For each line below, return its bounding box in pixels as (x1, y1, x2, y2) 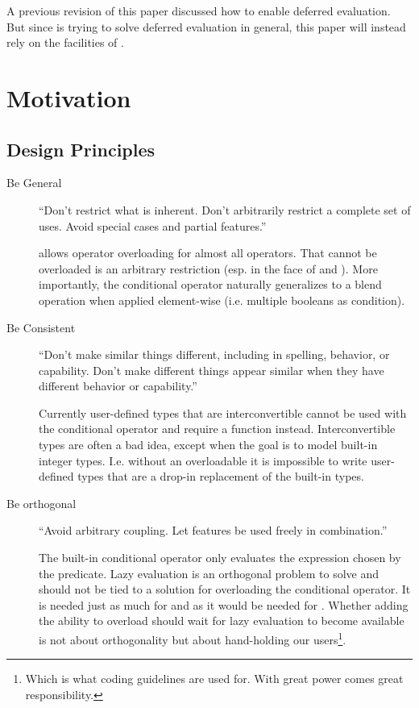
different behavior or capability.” (39, 377, 197, 394)
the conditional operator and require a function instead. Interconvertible (39, 420, 396, 437)
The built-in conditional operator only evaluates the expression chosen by (39, 549, 401, 566)
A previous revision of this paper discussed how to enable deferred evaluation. (6, 2, 391, 19)
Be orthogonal (6, 494, 77, 511)
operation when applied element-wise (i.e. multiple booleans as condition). (39, 291, 405, 308)
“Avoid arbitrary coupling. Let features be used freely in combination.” (39, 522, 388, 539)
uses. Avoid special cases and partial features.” (39, 217, 267, 234)
